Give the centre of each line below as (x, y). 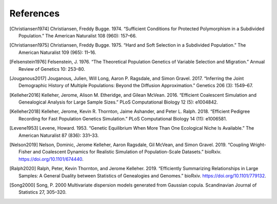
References (35, 13)
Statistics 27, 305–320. (43, 192)
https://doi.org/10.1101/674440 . (51, 159)
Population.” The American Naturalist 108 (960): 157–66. (78, 35)
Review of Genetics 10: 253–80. (52, 69)
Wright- (258, 145)
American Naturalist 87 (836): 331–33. (59, 135)
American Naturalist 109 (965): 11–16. (57, 52)
